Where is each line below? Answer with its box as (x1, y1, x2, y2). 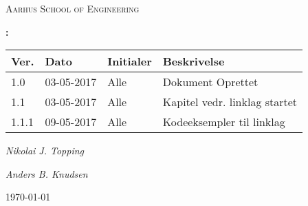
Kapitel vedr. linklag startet (162, 94, 298, 110)
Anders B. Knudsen (5, 166, 88, 181)
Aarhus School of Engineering (5, 1, 140, 15)
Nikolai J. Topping (5, 143, 85, 158)
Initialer (107, 53, 152, 70)
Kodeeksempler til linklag (162, 114, 285, 130)
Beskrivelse (162, 53, 225, 70)
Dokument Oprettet (162, 74, 258, 90)
